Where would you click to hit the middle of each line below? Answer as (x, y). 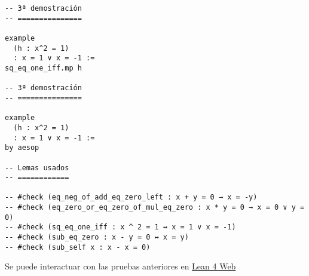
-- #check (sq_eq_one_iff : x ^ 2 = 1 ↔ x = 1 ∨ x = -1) (120, 227)
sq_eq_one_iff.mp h (43, 68)
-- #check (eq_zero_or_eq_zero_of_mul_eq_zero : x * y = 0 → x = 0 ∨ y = (155, 208)
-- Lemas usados (37, 168)
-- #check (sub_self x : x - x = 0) (78, 247)
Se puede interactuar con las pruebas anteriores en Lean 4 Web (120, 266)
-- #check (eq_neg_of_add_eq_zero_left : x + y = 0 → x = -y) (131, 197)
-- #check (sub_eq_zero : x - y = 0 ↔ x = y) (97, 237)
